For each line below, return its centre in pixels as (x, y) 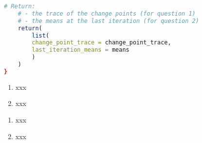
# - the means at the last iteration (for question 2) (108, 21)
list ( (41, 35)
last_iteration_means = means (81, 50)
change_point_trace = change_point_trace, (101, 43)
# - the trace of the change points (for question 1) (107, 13)
